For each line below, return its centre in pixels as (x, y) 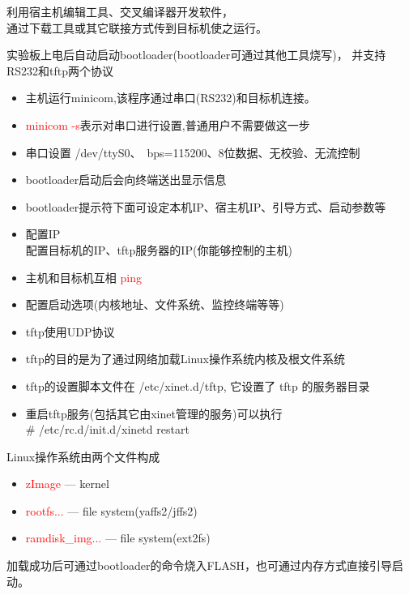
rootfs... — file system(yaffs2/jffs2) (111, 510)
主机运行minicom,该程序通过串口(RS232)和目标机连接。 (170, 98)
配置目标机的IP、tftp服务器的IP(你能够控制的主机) (159, 249)
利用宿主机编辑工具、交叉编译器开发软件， (120, 11)
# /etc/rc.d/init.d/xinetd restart (107, 429)
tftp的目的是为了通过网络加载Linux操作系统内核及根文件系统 (185, 359)
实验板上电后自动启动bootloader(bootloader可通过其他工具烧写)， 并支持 (196, 55)
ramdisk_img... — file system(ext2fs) (118, 538)
